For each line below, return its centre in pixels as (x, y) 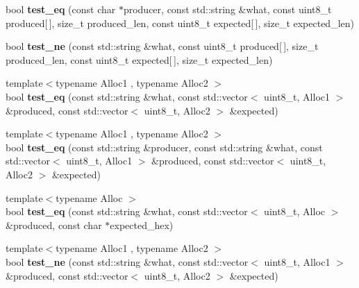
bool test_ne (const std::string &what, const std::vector (127, 261)
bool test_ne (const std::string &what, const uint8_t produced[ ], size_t (162, 46)
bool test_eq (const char (61, 9)
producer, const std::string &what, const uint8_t (227, 9)
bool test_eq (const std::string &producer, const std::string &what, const (164, 147)
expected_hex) (142, 225)
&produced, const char (54, 225)
